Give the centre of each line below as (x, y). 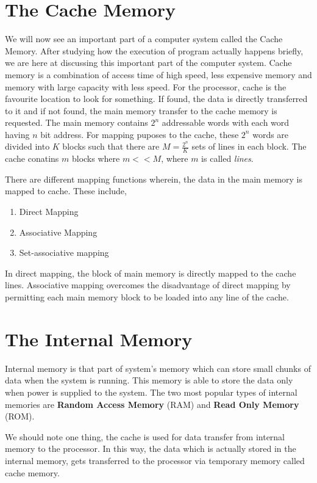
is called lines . (227, 158)
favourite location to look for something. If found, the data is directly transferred (156, 99)
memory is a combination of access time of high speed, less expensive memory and (158, 74)
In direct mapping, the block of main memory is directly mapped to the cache (151, 273)
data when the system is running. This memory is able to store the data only (149, 380)
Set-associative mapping (64, 252)
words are (271, 134)
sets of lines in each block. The (249, 146)
